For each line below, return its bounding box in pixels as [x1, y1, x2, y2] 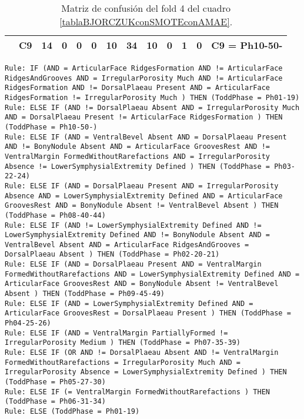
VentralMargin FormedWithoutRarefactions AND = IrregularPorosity [5, 152, 270, 161]
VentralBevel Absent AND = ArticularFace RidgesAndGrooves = [5, 240, 249, 249]
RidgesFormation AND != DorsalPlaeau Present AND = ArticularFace [5, 84, 270, 92]
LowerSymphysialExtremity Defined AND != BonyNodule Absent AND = [5, 231, 270, 240]
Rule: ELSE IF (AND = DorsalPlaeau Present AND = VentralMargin [5, 260, 262, 269]
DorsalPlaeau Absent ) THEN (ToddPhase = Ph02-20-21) [5, 250, 220, 259]
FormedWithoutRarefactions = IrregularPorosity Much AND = [5, 358, 240, 367]
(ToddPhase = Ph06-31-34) [5, 397, 106, 406]
